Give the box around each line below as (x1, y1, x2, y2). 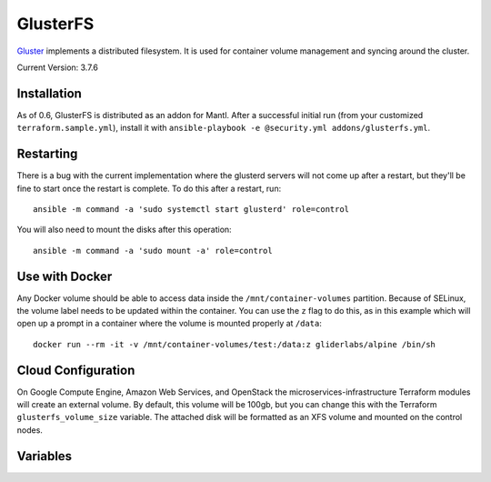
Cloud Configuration (16, 362, 135, 377)
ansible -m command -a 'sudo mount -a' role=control (33, 246, 273, 256)
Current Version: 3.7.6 (16, 62, 99, 73)
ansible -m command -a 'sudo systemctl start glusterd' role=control (33, 204, 350, 214)
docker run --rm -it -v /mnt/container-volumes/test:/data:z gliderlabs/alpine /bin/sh (33, 339, 436, 349)
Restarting (16, 146, 78, 162)
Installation (16, 85, 82, 101)
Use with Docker (16, 268, 113, 284)
